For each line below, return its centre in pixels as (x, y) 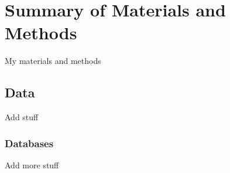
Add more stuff (32, 164)
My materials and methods (53, 61)
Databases (29, 143)
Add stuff (22, 117)
